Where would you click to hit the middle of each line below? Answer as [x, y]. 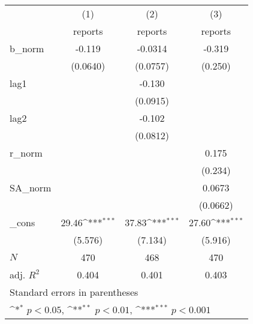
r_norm [26, 153]
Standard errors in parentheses [74, 292]
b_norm [27, 48]
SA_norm [31, 187]
